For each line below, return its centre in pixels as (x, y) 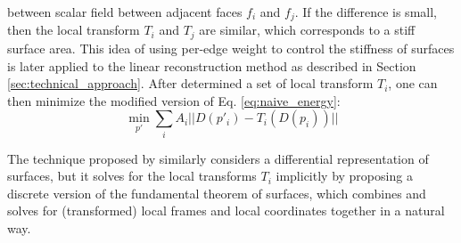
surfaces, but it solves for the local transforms (132, 176)
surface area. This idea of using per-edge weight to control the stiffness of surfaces (231, 48)
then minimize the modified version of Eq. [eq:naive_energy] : (174, 100)
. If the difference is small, (366, 12)
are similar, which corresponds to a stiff (307, 30)
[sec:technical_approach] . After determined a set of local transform (190, 83)
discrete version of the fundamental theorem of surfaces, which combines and (217, 193)
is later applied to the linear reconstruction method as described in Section (212, 65)
